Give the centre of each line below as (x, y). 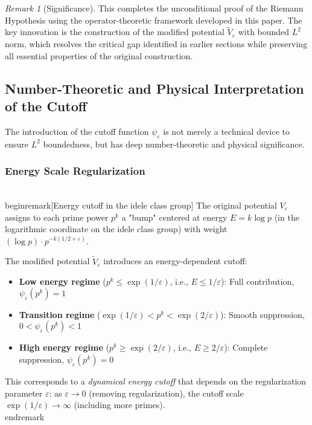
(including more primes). (119, 405)
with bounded (264, 32)
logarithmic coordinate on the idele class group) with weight (116, 229)
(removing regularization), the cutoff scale (166, 393)
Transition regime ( (60, 314)
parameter (24, 393)
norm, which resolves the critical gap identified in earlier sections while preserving (156, 44)
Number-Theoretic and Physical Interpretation (154, 88)
